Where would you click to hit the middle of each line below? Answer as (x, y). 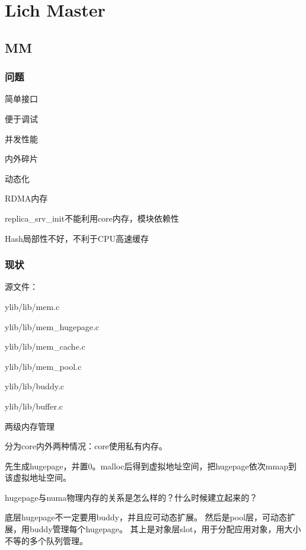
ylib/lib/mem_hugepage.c (52, 326)
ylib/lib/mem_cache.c (45, 346)
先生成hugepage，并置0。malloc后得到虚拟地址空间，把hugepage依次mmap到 (151, 466)
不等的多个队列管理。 (46, 540)
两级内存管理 (30, 426)
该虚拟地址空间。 (38, 477)
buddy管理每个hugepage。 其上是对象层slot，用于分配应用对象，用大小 (165, 529)
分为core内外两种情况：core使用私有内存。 (86, 446)
